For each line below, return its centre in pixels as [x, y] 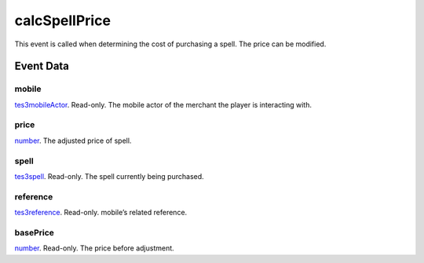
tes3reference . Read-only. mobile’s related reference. [101, 213]
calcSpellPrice [63, 20]
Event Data [42, 66]
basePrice [35, 232]
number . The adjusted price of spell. [73, 141]
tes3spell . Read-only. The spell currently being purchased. [109, 176]
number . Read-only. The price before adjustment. [94, 248]
